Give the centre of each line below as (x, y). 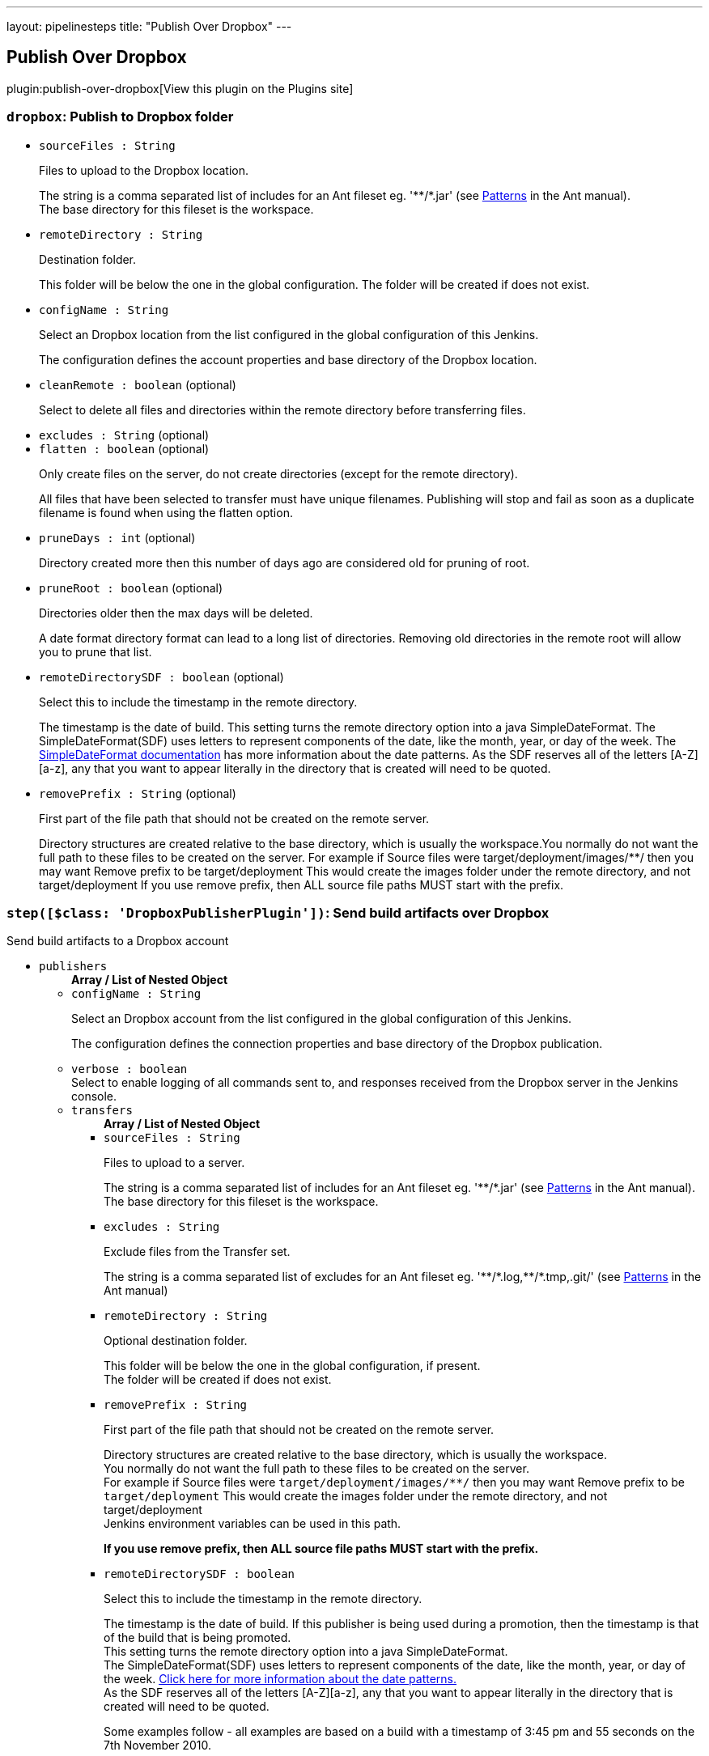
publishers (73, 967)
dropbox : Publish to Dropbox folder (120, 117)
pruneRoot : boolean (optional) (131, 587)
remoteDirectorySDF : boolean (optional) (161, 677)
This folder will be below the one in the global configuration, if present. (292, 1366)
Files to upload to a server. (174, 1163)
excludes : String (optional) (124, 435)
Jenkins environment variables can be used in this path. (253, 1524)
